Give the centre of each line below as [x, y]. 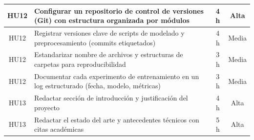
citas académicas [59, 129]
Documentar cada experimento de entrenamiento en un [117, 76]
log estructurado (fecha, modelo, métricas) [97, 86]
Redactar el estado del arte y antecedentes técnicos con [117, 119]
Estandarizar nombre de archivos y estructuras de [109, 54]
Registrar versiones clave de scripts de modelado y [109, 32]
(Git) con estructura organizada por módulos [112, 20]
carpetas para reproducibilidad [80, 64]
